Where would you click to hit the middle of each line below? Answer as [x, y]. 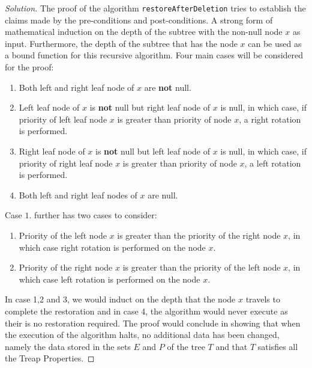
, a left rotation [273, 163]
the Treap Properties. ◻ [50, 358]
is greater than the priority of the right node [199, 235]
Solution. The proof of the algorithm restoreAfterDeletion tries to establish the [155, 8]
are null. [163, 195]
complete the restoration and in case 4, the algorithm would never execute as [146, 311]
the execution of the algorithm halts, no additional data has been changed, [142, 335]
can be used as [275, 43]
